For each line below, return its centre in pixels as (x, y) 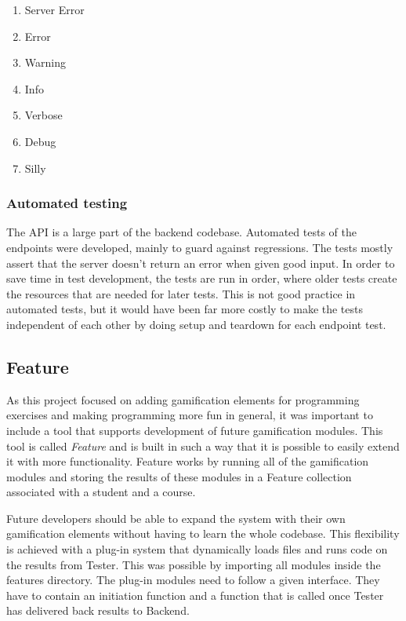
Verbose (43, 115)
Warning (45, 62)
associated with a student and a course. (101, 492)
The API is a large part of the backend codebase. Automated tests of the (181, 232)
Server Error (54, 9)
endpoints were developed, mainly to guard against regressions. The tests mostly (200, 247)
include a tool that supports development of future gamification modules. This (195, 430)
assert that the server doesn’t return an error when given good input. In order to (201, 263)
